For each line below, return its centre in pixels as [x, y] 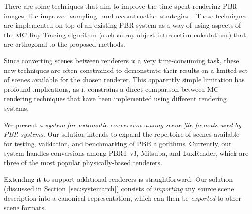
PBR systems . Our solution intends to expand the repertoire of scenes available [122, 134]
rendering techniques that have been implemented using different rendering [115, 98]
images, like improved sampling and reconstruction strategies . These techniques [125, 15]
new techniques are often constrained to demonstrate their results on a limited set [126, 70]
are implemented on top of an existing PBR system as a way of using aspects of [123, 25]
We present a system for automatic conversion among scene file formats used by [123, 124]
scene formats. [25, 207]
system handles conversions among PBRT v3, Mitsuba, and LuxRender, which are [126, 153]
